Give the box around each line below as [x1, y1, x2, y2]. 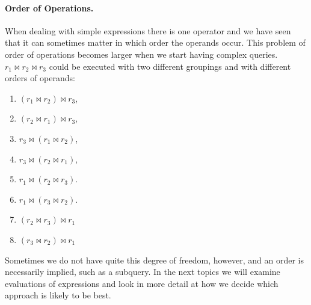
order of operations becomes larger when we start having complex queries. [5, 48, 278, 60]
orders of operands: [5, 72, 75, 84]
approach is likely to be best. [5, 289, 111, 301]
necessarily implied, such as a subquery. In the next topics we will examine [5, 265, 280, 278]
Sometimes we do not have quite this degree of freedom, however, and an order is [5, 253, 304, 266]
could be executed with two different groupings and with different [49, 60, 291, 72]
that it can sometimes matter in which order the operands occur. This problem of [5, 36, 306, 49]
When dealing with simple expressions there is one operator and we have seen [5, 24, 291, 37]
